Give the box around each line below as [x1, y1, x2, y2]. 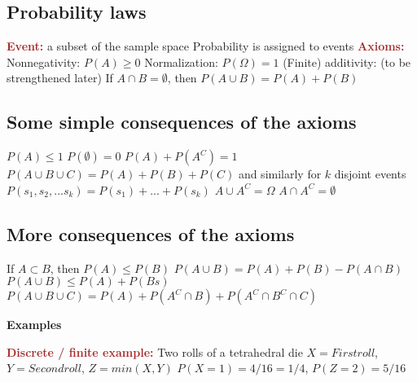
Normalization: [144, 53, 218, 70]
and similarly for [238, 165, 322, 182]
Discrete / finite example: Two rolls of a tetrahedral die [7, 343, 303, 360]
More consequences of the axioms [7, 221, 295, 246]
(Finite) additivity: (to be [283, 53, 411, 70]
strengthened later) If [7, 69, 113, 86]
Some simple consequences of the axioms [7, 109, 357, 134]
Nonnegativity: [7, 53, 81, 70]
